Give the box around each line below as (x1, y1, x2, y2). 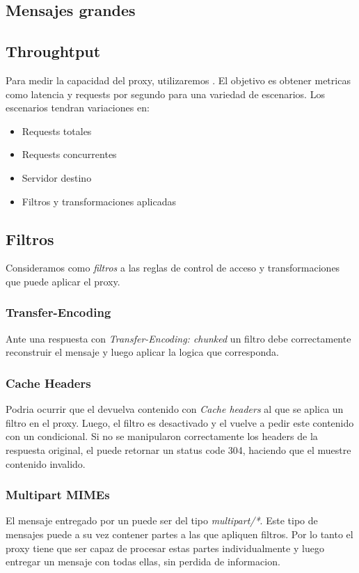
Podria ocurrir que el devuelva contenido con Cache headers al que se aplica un (6, 402, 344, 416)
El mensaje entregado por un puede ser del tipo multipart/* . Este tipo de (6, 513, 318, 528)
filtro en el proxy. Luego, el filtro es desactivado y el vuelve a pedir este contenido (6, 415, 354, 430)
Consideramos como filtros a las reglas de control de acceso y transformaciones (6, 260, 340, 275)
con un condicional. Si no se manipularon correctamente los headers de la (6, 429, 318, 444)
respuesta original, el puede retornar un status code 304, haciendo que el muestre (6, 442, 351, 457)
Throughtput (6, 40, 101, 62)
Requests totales (22, 123, 92, 138)
